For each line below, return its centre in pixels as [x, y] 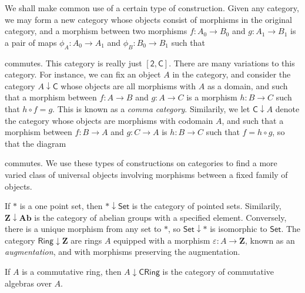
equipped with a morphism [162, 240]
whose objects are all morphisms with [128, 85]
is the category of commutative [218, 272]
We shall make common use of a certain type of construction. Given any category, [152, 8]
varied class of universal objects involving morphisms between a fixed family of [146, 174]
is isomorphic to [239, 229]
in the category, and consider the [232, 74]
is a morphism [212, 97]
